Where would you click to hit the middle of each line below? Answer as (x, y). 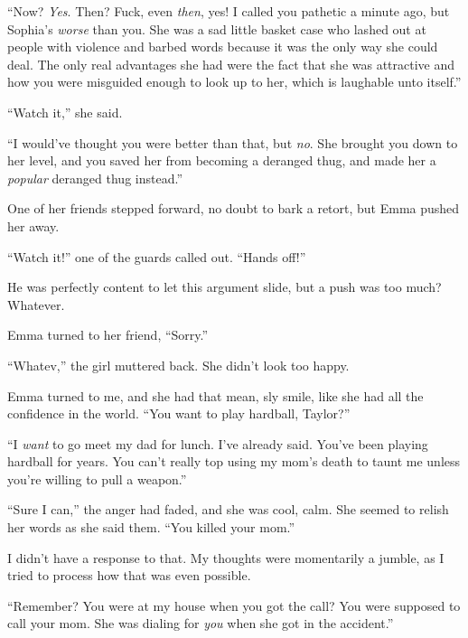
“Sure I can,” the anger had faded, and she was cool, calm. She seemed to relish (228, 509)
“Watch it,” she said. (65, 112)
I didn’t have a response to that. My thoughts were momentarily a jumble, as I (226, 557)
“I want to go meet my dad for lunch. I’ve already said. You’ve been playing (218, 443)
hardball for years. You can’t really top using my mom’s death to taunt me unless (234, 461)
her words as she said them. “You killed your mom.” (151, 527)
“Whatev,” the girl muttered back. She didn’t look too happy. (178, 365)
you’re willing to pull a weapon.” (97, 478)
